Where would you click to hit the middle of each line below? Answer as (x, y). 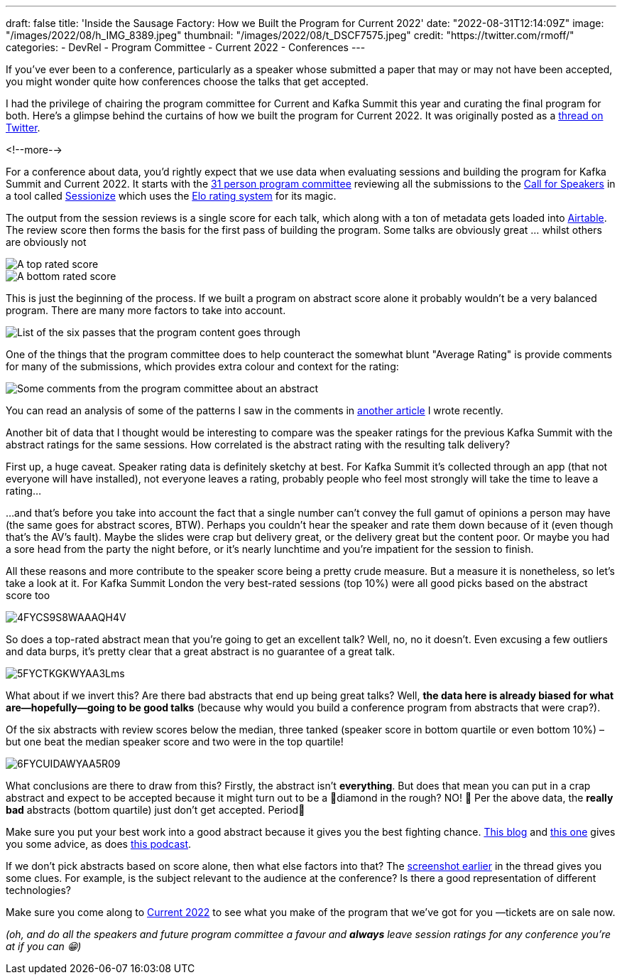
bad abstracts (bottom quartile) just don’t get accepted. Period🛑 (155, 810)
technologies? (39, 890)
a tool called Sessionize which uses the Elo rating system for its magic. (171, 196)
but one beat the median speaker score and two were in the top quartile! (175, 742)
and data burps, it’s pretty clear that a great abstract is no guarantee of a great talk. (201, 651)
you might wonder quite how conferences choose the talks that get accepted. (187, 81)
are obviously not (46, 242)
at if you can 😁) (44, 946)
